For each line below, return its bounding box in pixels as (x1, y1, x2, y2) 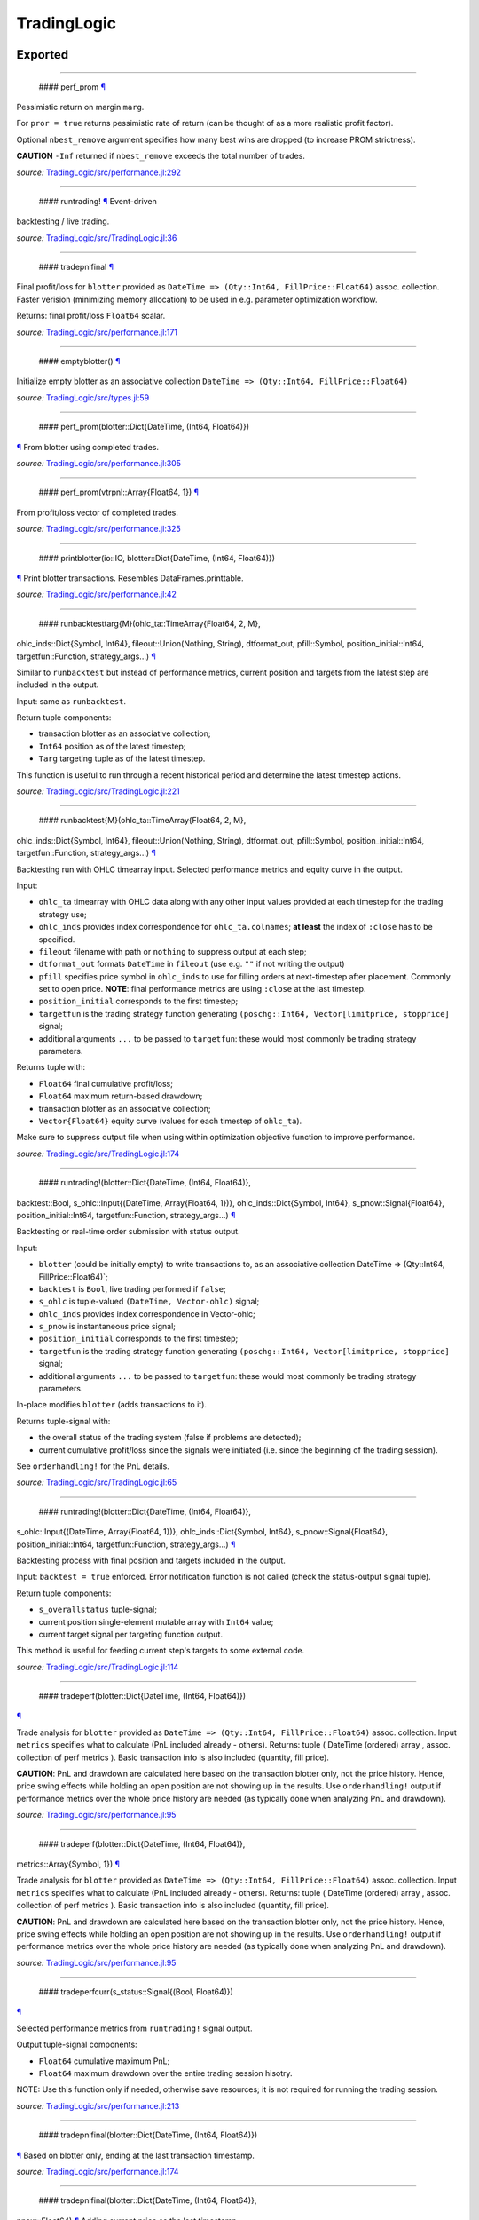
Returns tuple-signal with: (16, 1415, 111, 1426)
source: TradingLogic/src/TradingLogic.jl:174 (16, 1148, 180, 1159)
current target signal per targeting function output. (38, 1629, 224, 1639)
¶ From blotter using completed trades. (16, 441, 160, 452)
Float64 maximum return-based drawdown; (38, 1090, 203, 1101)
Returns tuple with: (16, 1062, 86, 1073)
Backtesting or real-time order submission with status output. (16, 1226, 240, 1237)
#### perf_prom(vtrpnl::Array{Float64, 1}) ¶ (38, 487, 200, 497)
